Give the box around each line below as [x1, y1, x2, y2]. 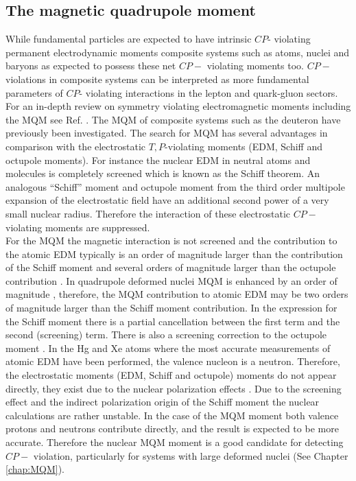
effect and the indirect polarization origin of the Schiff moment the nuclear [5, 395, 320, 409]
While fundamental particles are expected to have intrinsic [5, 32, 252, 46]
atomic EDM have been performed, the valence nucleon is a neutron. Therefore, [5, 354, 340, 368]
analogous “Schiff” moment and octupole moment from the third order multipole [5, 179, 345, 193]
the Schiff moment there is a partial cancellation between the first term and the [5, 314, 340, 328]
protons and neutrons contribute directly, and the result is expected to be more [5, 421, 339, 436]
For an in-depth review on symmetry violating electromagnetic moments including [5, 99, 351, 113]
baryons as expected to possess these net [5, 58, 176, 73]
